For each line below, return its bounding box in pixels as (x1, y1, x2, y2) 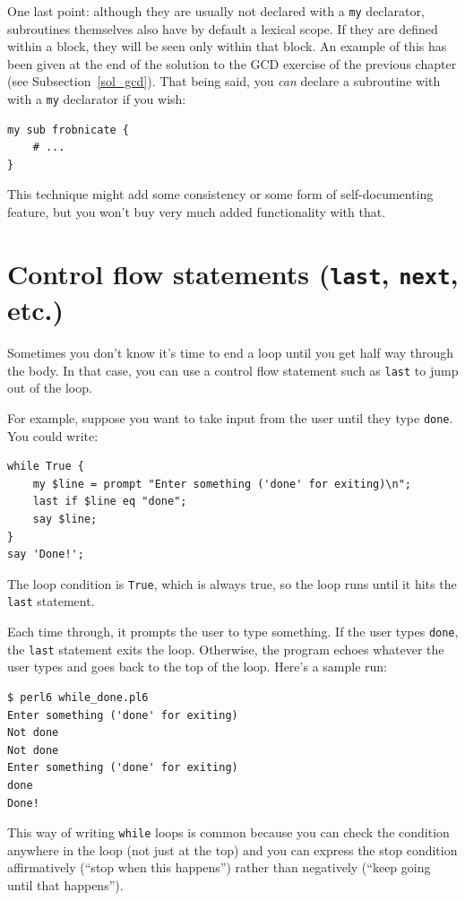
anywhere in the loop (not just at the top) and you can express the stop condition (7, 840, 458, 859)
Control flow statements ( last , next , (7, 255, 459, 291)
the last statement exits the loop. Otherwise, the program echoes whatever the (7, 639, 444, 658)
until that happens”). (7, 875, 124, 894)
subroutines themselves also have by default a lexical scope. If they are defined (7, 19, 438, 38)
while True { (7, 460, 84, 473)
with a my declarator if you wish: (7, 90, 186, 108)
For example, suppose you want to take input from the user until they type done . (7, 408, 453, 427)
